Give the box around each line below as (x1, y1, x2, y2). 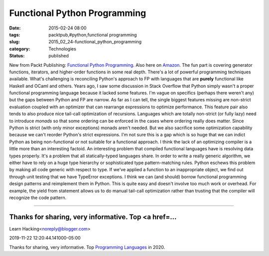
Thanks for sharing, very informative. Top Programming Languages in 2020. (9, 244, 165, 250)
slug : (9, 39, 20, 45)
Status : (9, 53, 25, 59)
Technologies (48, 45, 77, 52)
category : (9, 45, 30, 52)
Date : (9, 25, 21, 31)
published (48, 53, 69, 59)
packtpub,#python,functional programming (48, 31, 137, 37)
